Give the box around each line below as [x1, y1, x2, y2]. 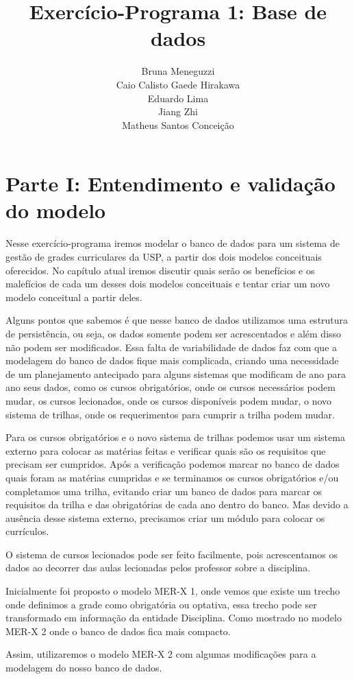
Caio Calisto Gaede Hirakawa [116, 77, 240, 91]
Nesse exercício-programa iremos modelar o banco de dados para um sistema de [5, 236, 340, 250]
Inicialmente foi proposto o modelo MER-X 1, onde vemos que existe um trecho [5, 584, 340, 598]
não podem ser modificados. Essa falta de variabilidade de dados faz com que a [5, 339, 338, 354]
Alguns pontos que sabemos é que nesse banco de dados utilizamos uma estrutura [5, 313, 349, 327]
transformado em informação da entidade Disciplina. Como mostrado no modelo [5, 610, 342, 625]
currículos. [5, 524, 49, 538]
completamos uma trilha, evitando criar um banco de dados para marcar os [5, 484, 323, 498]
